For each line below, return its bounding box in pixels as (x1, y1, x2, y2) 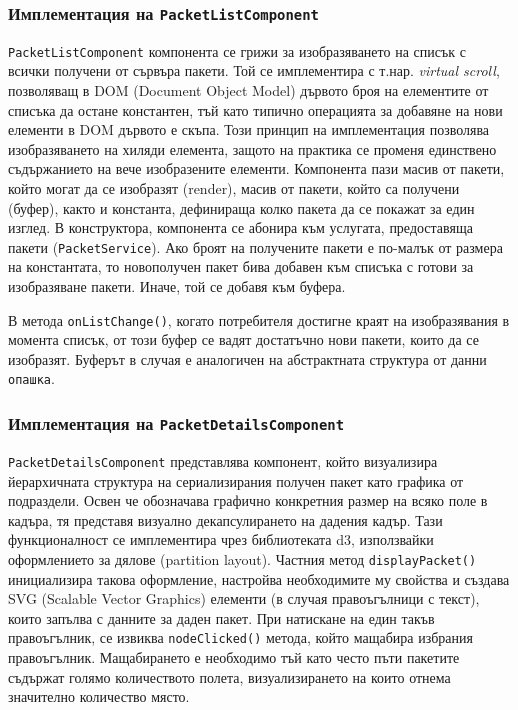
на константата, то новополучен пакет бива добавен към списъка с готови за (8, 256, 474, 277)
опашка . (8, 368, 55, 389)
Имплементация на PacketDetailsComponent (8, 411, 345, 436)
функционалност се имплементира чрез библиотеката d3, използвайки (8, 529, 434, 550)
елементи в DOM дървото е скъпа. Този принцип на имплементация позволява (8, 119, 490, 140)
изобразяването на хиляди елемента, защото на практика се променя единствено (8, 138, 497, 159)
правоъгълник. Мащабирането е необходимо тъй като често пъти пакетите (8, 647, 460, 668)
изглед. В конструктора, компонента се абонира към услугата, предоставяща (8, 217, 473, 238)
